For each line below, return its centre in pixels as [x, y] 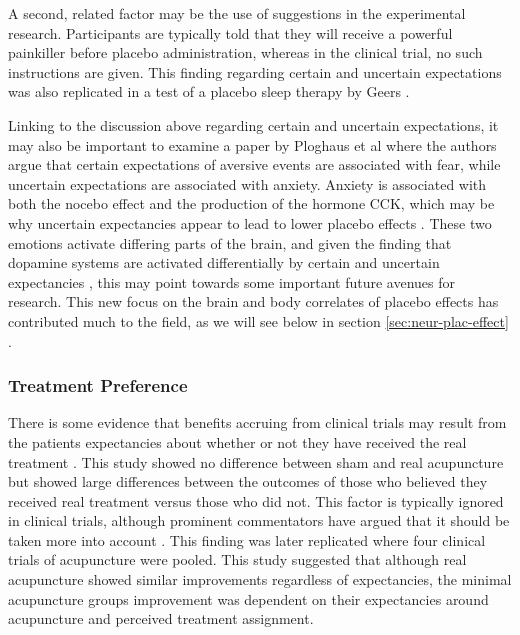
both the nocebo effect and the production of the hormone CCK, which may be [251, 203]
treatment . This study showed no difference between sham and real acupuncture [256, 461]
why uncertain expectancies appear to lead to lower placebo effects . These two [250, 222]
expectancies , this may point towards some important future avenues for [231, 281]
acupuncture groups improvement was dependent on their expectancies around [248, 598]
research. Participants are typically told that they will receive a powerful [230, 32]
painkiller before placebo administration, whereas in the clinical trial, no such [245, 52]
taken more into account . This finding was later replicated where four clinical [247, 539]
